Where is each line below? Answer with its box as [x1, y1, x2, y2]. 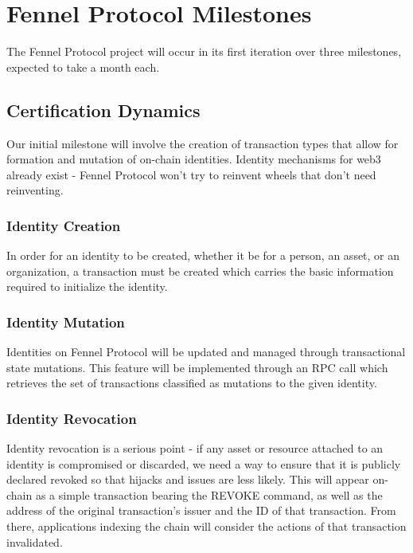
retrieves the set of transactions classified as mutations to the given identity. [6, 375, 377, 391]
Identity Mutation [6, 312, 125, 331]
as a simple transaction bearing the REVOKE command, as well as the [35, 486, 383, 503]
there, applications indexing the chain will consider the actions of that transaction [6, 518, 407, 535]
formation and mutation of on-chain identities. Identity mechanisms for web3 [6, 151, 381, 167]
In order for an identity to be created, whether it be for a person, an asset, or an [6, 247, 400, 264]
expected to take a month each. [6, 58, 160, 75]
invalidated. [6, 533, 63, 550]
